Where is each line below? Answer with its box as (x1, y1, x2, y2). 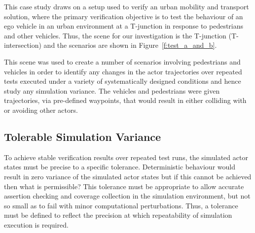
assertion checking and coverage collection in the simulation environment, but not (4, 191, 251, 201)
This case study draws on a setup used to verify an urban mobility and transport (4, 1, 249, 11)
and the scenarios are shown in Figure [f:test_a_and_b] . (43, 40, 217, 50)
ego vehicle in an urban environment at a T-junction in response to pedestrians (4, 21, 244, 31)
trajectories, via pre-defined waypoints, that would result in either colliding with (4, 95, 247, 105)
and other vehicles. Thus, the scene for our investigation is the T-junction (4, 30, 226, 40)
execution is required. (4, 219, 69, 230)
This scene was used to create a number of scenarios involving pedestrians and (4, 56, 241, 67)
